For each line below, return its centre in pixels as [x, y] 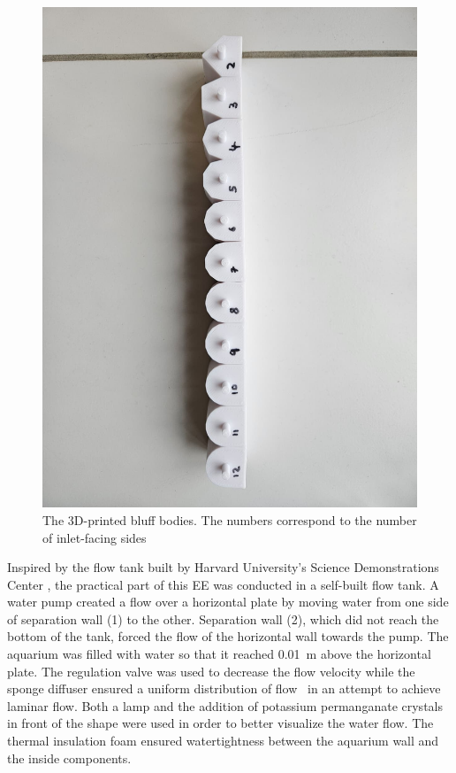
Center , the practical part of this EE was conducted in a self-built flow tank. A [223, 584]
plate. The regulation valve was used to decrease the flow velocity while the [211, 671]
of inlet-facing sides [95, 537]
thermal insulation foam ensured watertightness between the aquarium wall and [223, 741]
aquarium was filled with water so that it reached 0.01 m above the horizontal [219, 654]
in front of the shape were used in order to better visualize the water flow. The [220, 723]
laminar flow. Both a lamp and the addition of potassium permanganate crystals [225, 705]
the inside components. [69, 758]
